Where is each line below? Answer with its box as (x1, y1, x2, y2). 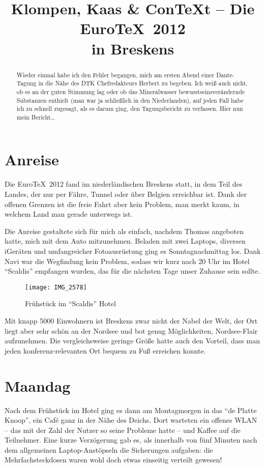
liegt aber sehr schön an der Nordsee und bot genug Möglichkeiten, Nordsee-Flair (5, 325, 258, 336)
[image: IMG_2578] (25, 283, 87, 291)
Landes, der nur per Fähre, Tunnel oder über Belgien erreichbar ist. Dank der (5, 189, 247, 199)
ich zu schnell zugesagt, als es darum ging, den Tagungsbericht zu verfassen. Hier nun (16, 104, 243, 113)
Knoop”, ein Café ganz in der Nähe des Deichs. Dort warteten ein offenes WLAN (5, 415, 257, 425)
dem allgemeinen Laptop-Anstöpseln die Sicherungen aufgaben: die (5, 444, 213, 455)
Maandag (5, 375, 71, 396)
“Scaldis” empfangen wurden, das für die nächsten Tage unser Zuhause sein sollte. (5, 266, 260, 276)
